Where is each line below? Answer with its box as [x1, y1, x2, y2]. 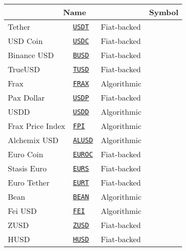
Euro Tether [8, 177, 50, 188]
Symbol [149, 6, 179, 18]
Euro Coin [8, 148, 43, 160]
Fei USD [8, 205, 37, 216]
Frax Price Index [8, 120, 65, 131]
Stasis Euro [8, 163, 47, 174]
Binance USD [8, 49, 54, 61]
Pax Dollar [8, 92, 45, 103]
